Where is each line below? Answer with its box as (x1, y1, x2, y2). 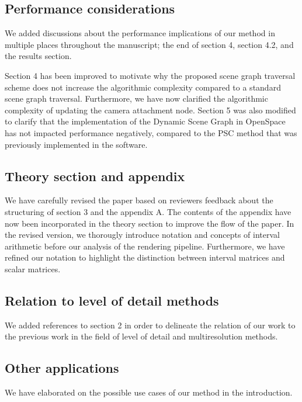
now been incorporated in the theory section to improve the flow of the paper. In (5, 217, 294, 229)
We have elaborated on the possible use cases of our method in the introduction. (5, 386, 293, 398)
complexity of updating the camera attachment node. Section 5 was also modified (5, 103, 296, 116)
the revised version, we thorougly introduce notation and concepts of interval (5, 228, 280, 241)
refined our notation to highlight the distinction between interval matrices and (5, 251, 285, 264)
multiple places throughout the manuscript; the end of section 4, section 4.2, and (5, 38, 294, 50)
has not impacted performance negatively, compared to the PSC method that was (5, 126, 297, 138)
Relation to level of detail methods (5, 291, 219, 309)
